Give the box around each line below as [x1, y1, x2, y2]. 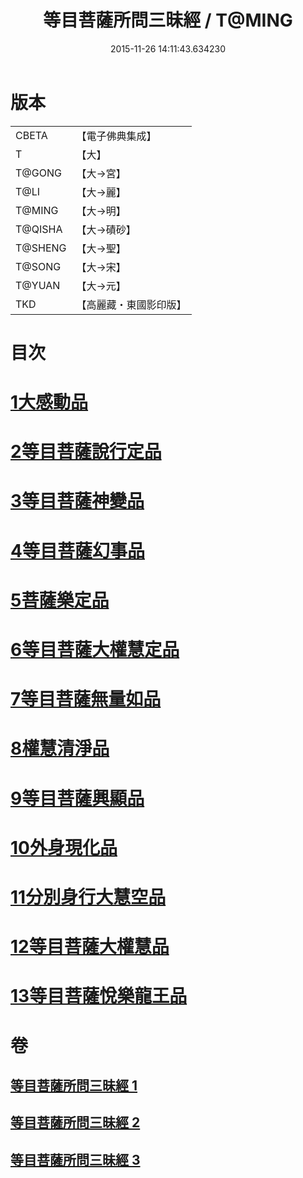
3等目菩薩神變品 [10, 490, 145, 513]
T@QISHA [15, 222, 63, 236]
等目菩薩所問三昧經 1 [10, 1077, 138, 1094]
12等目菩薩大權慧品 [10, 936, 170, 958]
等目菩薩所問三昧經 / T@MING [43, 9, 293, 32]
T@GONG [15, 166, 62, 180]
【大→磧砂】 [76, 222, 137, 236]
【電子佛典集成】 [76, 129, 157, 143]
